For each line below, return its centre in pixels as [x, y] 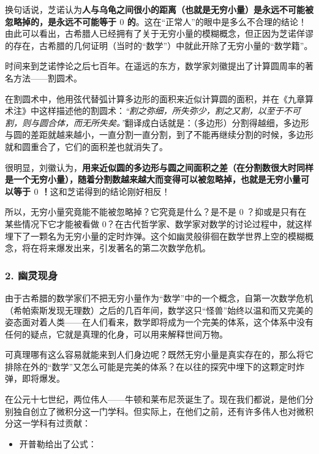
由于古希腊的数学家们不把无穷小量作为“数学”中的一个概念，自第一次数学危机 [159, 297]
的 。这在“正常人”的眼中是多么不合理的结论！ [217, 21]
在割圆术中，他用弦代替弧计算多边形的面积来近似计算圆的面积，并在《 [146, 98]
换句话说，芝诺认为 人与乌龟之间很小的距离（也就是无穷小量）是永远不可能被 [159, 9]
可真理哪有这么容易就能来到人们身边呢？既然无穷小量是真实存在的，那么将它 [159, 354]
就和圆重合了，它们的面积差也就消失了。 [86, 146]
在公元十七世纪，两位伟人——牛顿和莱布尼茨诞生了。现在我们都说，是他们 [155, 399]
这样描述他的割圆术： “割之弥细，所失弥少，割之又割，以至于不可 [170, 111]
